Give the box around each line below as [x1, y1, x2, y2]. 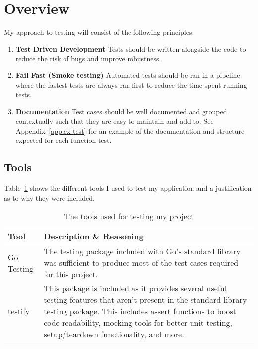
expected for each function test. [15, 135, 112, 145]
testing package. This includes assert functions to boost [44, 305, 236, 317]
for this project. [44, 268, 98, 280]
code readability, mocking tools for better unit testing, [44, 317, 233, 329]
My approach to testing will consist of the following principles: [4, 27, 194, 37]
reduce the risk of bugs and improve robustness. [15, 53, 161, 64]
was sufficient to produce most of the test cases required [44, 257, 239, 269]
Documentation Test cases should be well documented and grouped [15, 106, 227, 116]
